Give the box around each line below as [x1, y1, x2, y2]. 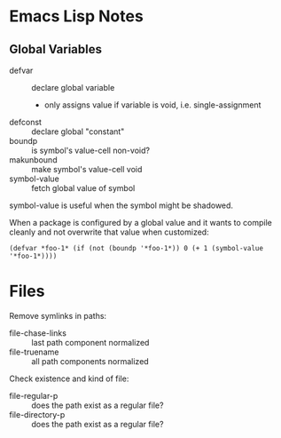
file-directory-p [9, 409, 66, 419]
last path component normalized [31, 337, 150, 347]
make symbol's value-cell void [31, 164, 143, 174]
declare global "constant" [31, 126, 125, 137]
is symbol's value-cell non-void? [31, 145, 151, 155]
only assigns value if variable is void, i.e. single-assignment [43, 100, 261, 110]
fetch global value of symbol [31, 183, 136, 193]
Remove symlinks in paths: [9, 310, 107, 321]
